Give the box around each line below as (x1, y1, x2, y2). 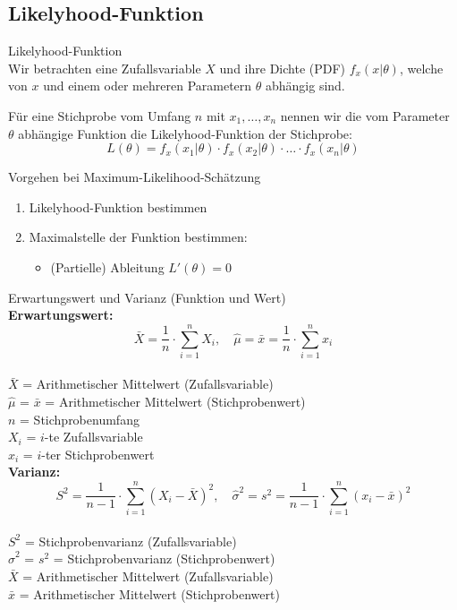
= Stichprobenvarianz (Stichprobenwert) (53, 549, 275, 568)
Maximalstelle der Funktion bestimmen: (29, 228, 248, 246)
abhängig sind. (265, 76, 345, 95)
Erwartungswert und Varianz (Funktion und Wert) (8, 288, 286, 306)
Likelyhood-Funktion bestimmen (29, 197, 207, 216)
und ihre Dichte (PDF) (219, 58, 346, 77)
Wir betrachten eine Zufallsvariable (8, 58, 201, 77)
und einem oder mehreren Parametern (43, 76, 252, 95)
